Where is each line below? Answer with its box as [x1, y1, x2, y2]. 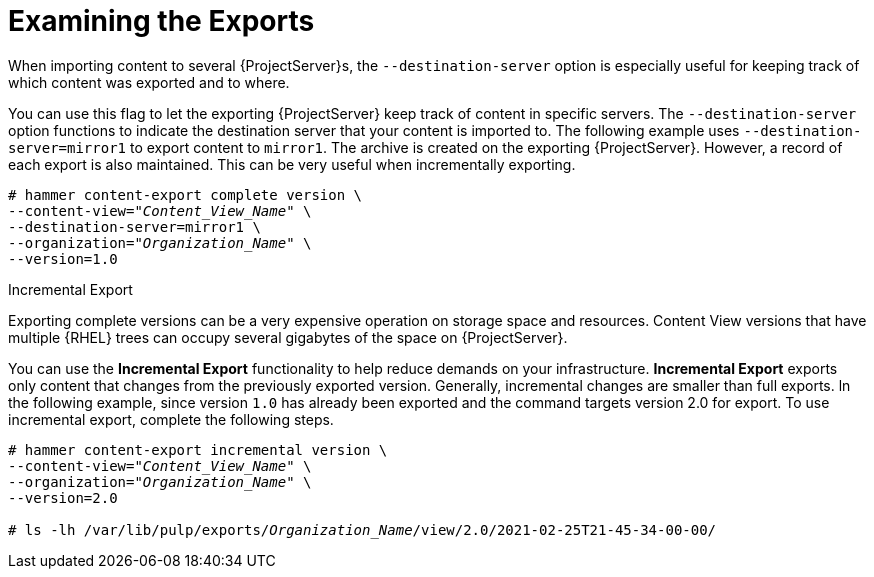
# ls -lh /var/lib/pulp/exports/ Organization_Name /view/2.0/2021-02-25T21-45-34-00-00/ [8, 521, 717, 538]
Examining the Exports [8, 4, 315, 38]
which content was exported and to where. [8, 73, 290, 91]
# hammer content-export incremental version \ [8, 441, 388, 458]
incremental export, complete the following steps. [8, 410, 334, 428]
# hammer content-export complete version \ [8, 186, 363, 203]
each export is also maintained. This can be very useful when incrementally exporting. [8, 155, 576, 173]
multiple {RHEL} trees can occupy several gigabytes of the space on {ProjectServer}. [8, 328, 568, 346]
